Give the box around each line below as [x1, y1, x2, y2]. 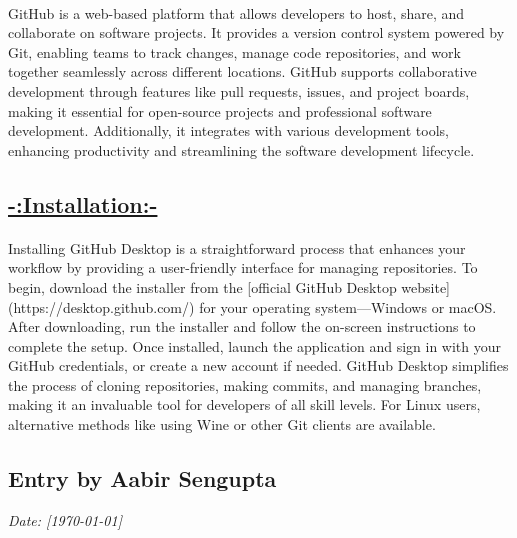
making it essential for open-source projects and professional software [8, 100, 432, 121]
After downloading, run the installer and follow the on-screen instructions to [8, 316, 476, 337]
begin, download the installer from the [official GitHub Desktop [8, 276, 397, 297]
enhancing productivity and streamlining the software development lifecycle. [8, 139, 475, 160]
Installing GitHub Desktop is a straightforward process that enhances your [8, 237, 466, 258]
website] [401, 276, 451, 297]
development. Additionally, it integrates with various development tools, [8, 120, 449, 141]
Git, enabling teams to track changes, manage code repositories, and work [8, 41, 461, 62]
